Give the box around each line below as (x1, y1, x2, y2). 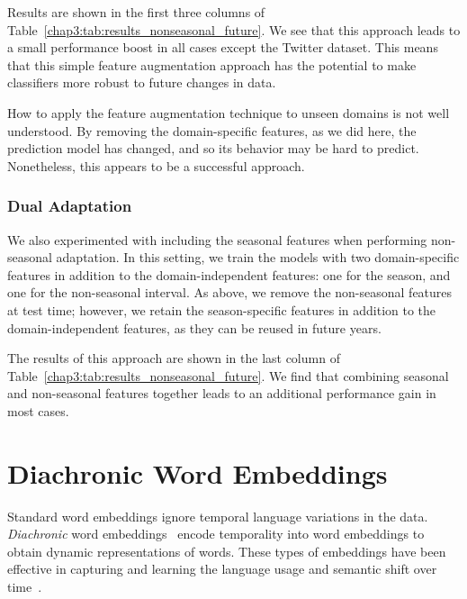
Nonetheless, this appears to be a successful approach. (7, 156, 305, 175)
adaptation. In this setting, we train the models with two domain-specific (56, 248, 460, 267)
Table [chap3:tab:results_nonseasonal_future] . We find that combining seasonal (7, 366, 449, 385)
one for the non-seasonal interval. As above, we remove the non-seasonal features (7, 283, 453, 302)
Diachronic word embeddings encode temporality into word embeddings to (7, 524, 425, 543)
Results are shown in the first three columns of (7, 3, 265, 21)
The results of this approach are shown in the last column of (7, 349, 340, 368)
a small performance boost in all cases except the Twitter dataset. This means (7, 38, 438, 57)
